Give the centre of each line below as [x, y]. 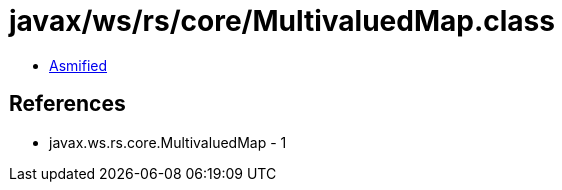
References [67, 104]
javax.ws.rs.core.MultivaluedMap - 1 [168, 142]
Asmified [78, 65]
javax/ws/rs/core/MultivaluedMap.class [282, 21]
